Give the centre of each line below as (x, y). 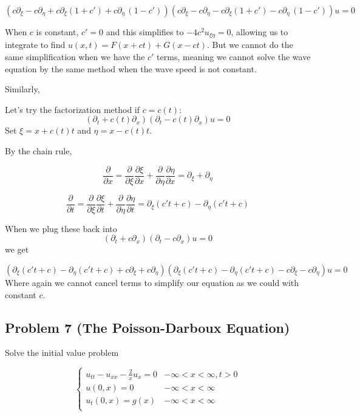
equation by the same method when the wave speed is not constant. (131, 68)
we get (17, 249)
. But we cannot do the (250, 45)
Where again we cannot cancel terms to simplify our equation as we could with (152, 282)
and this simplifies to (145, 32)
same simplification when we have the (75, 57)
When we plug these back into (61, 228)
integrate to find (35, 45)
